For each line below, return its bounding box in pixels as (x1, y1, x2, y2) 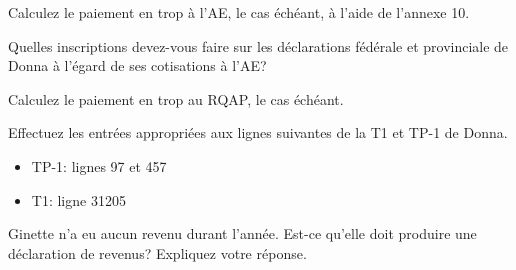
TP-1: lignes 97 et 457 (31, 155, 167, 176)
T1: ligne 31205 (31, 189, 126, 210)
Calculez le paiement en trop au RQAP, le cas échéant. (8, 88, 344, 109)
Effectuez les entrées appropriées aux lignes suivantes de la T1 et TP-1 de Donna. (8, 122, 508, 143)
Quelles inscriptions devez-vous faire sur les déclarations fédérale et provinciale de (8, 35, 509, 56)
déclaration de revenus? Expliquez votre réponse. (8, 242, 307, 263)
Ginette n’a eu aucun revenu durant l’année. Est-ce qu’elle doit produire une (8, 223, 477, 244)
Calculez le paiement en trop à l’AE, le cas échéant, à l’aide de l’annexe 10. (8, 2, 470, 22)
